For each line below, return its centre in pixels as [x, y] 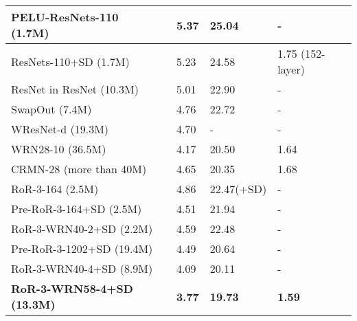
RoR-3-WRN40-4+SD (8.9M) [82, 268]
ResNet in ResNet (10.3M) [75, 89]
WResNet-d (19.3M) [60, 129]
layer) [291, 69]
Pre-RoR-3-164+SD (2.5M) [77, 209]
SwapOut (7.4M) [51, 109]
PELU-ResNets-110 [65, 17]
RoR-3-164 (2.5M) [55, 189]
